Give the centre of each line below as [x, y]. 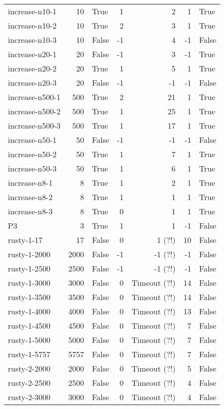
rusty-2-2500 [29, 383]
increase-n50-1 [32, 140]
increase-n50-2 [32, 154]
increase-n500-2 [34, 111]
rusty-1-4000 [29, 311]
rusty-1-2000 [29, 254]
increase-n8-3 [30, 211]
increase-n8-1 [30, 183]
